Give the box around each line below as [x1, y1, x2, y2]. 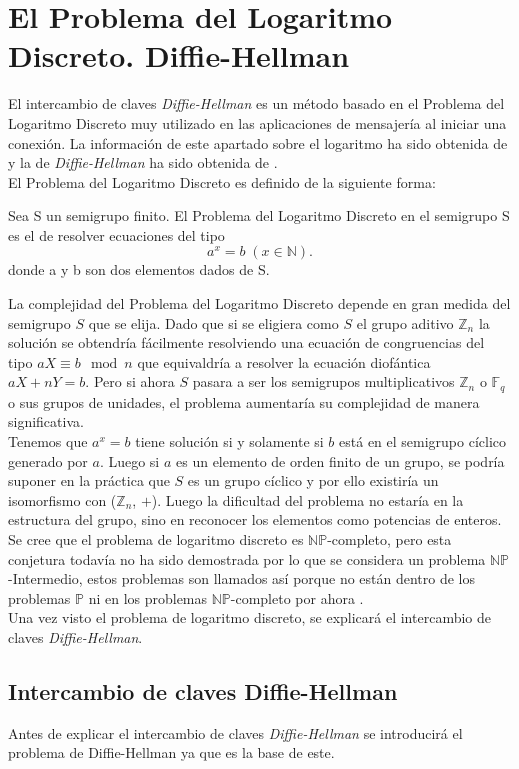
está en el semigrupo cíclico [339, 431, 507, 452]
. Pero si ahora [85, 371, 175, 392]
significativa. [8, 411, 84, 432]
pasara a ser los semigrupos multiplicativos [192, 371, 455, 392]
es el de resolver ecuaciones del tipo [8, 224, 225, 245]
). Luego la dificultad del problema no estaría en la [151, 489, 464, 510]
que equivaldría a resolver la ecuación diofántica [137, 351, 431, 372]
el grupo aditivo [356, 312, 454, 333]
